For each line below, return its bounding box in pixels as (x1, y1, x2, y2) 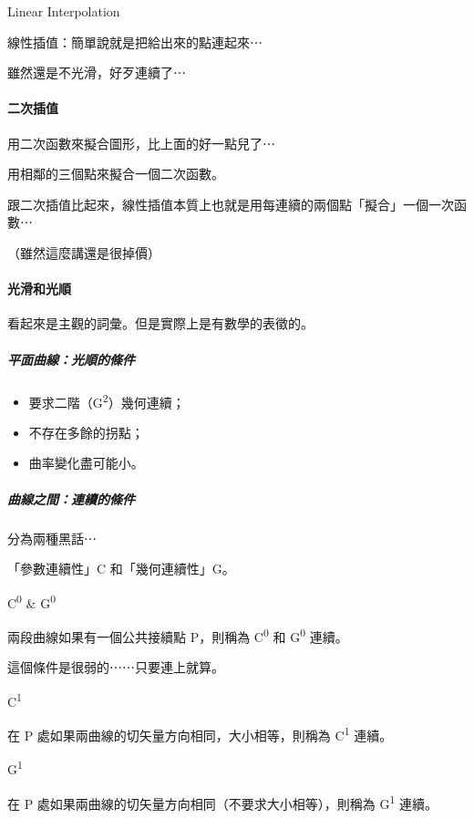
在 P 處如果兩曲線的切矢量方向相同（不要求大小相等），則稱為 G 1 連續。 (7, 791, 438, 813)
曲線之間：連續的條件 (7, 489, 135, 508)
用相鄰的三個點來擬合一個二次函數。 (7, 164, 224, 183)
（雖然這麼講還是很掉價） (7, 243, 160, 262)
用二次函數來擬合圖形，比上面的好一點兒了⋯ (7, 133, 275, 152)
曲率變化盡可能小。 (28, 453, 144, 472)
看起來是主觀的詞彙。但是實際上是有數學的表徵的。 (7, 314, 314, 333)
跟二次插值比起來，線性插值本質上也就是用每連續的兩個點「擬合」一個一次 (7, 194, 454, 213)
